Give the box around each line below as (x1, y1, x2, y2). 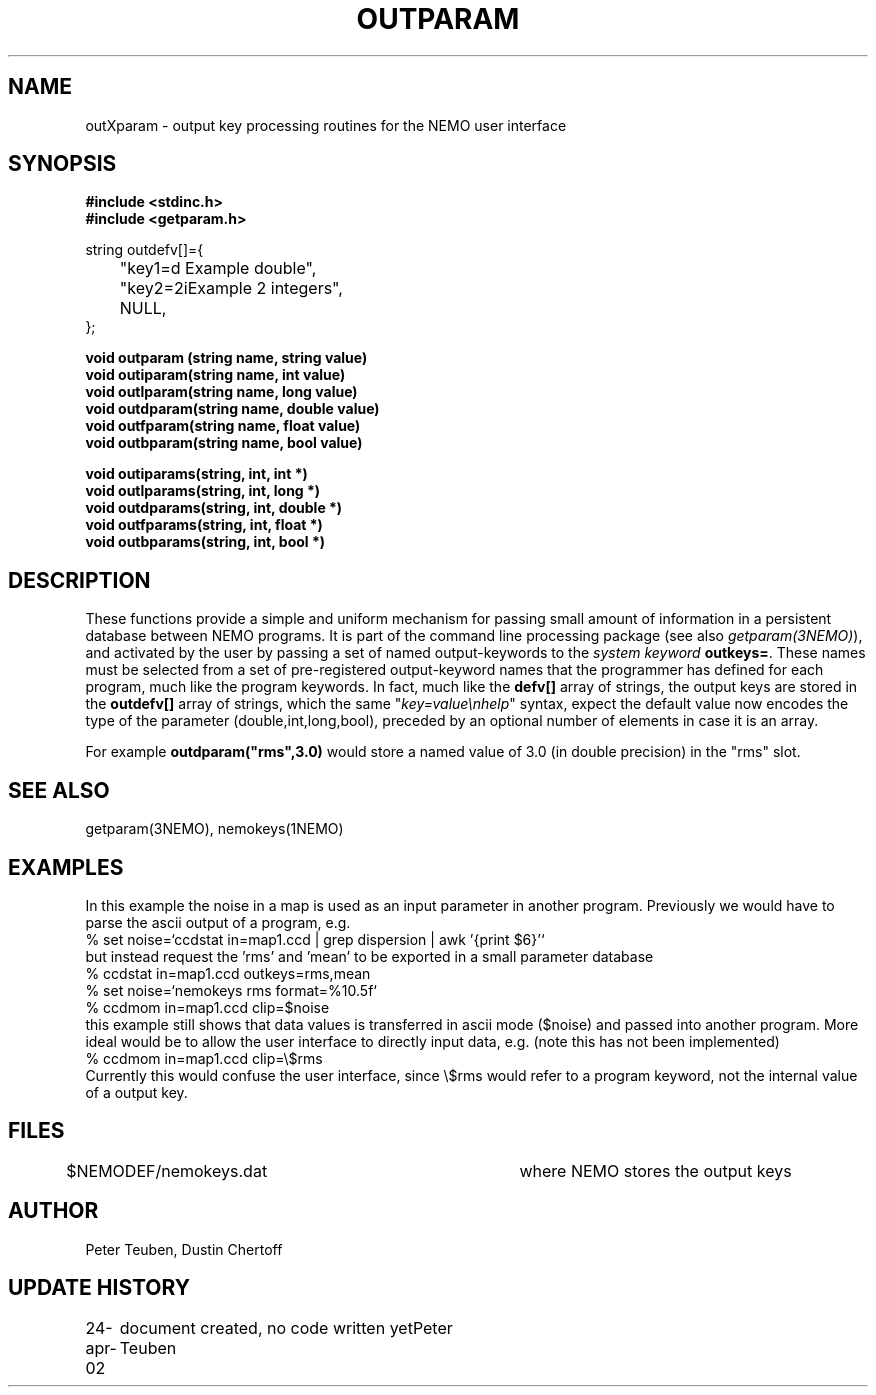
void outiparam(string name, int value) (85, 366, 346, 384)
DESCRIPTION (8, 567, 151, 593)
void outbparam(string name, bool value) (85, 434, 363, 452)
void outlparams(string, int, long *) (85, 482, 321, 500)
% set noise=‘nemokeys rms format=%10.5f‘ (85, 981, 378, 999)
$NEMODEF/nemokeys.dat (66, 1160, 268, 1181)
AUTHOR (8, 1198, 99, 1224)
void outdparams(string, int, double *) (85, 499, 343, 517)
